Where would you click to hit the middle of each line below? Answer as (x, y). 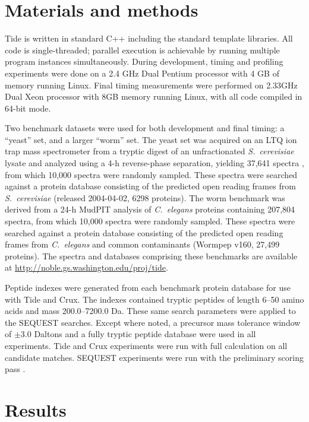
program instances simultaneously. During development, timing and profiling (144, 61)
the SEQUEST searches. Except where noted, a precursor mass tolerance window (153, 322)
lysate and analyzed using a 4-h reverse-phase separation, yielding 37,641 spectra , (154, 163)
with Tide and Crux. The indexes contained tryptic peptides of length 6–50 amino (154, 299)
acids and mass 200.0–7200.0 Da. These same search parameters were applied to (150, 311)
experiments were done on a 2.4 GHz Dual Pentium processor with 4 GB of (142, 73)
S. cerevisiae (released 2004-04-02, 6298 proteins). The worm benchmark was (145, 197)
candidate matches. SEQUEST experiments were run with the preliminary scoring (154, 357)
